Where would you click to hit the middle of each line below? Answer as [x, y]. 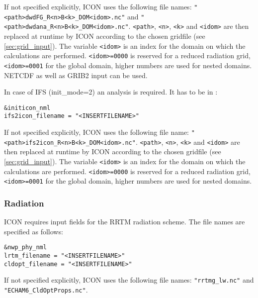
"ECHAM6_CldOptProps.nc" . [46, 289]
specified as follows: [34, 231]
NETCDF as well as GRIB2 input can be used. [76, 75]
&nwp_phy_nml [25, 248]
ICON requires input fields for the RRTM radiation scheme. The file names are [125, 222]
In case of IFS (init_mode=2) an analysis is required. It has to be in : [111, 92]
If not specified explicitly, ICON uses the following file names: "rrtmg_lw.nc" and [129, 280]
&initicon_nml [27, 108]
